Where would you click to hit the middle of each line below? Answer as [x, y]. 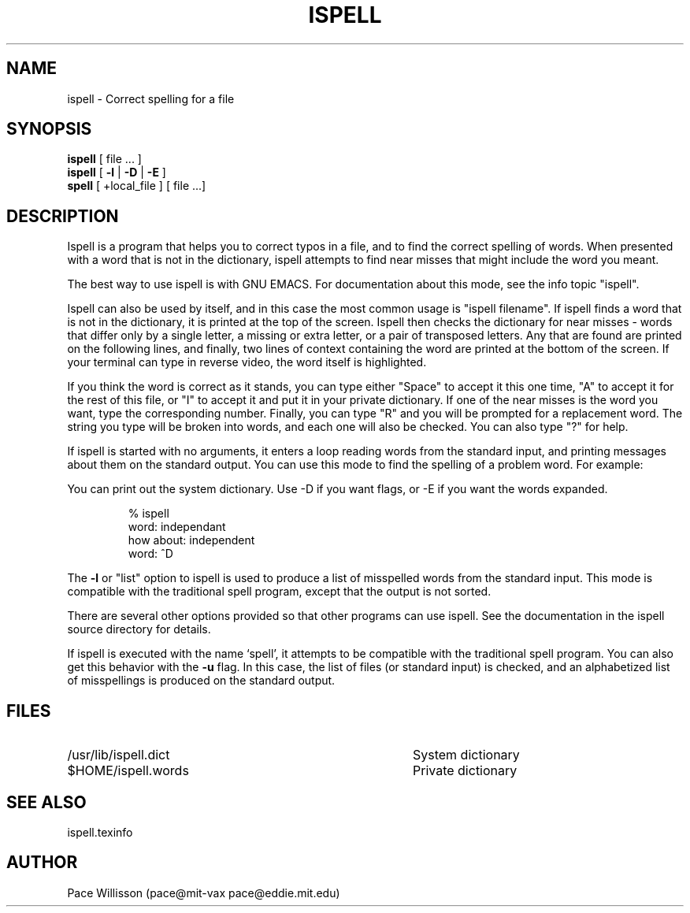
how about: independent [191, 540]
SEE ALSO [46, 802]
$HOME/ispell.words [128, 771]
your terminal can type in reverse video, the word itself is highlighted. [247, 362]
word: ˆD [150, 554]
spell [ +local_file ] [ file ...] [137, 186]
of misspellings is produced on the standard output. [201, 681]
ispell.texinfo [100, 832]
